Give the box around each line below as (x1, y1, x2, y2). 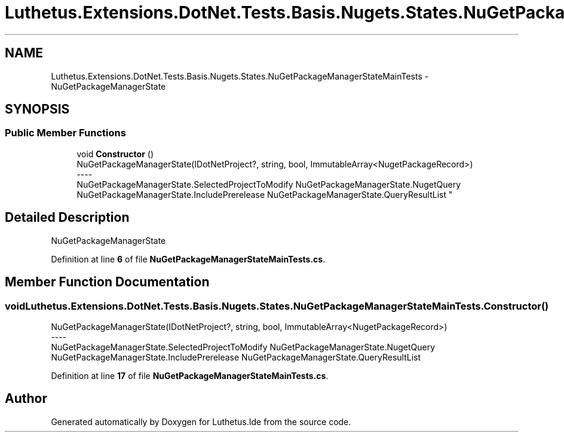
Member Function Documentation (5, 274, 210, 290)
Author (5, 391, 47, 407)
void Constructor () (76, 148, 154, 159)
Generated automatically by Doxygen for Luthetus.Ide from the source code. (51, 416, 351, 427)
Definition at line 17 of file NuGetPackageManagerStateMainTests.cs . (51, 370, 329, 381)
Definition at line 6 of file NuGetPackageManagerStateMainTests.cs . (51, 253, 326, 264)
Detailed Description (5, 210, 130, 225)
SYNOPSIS (5, 102, 70, 117)
